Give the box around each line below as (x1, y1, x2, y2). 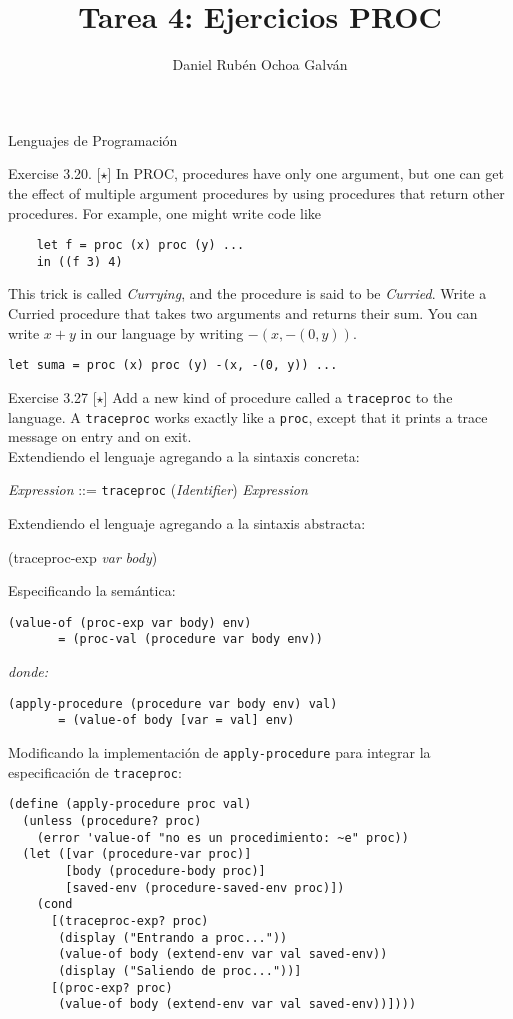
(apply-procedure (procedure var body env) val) (8, 696, 338, 711)
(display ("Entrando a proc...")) (58, 930, 288, 945)
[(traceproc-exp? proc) (50, 913, 209, 928)
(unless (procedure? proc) (22, 813, 202, 828)
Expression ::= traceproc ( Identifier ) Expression (8, 479, 308, 500)
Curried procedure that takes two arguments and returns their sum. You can (8, 303, 478, 323)
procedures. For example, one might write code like (8, 202, 322, 223)
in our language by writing (80, 322, 244, 343)
